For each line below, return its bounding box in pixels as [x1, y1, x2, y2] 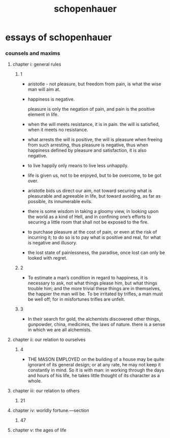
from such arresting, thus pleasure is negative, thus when [27, 142, 149, 148]
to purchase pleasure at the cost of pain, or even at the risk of [27, 229, 157, 235]
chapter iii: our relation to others [12, 388, 80, 394]
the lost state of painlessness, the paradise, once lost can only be [27, 249, 165, 256]
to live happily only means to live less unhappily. [27, 163, 129, 169]
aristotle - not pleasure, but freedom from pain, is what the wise [27, 81, 161, 87]
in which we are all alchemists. [27, 327, 92, 333]
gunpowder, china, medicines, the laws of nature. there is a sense [27, 321, 165, 328]
